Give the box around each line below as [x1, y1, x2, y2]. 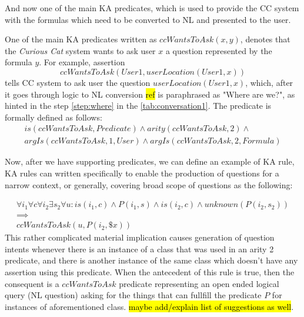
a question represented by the [165, 44, 272, 56]
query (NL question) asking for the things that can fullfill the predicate [5, 289, 262, 301]
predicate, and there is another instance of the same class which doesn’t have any [5, 254, 298, 266]
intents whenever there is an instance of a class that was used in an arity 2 [5, 242, 274, 255]
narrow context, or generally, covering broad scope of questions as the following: [5, 178, 293, 191]
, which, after [245, 76, 293, 88]
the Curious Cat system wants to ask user [5, 44, 156, 56]
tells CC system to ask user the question [5, 76, 151, 88]
